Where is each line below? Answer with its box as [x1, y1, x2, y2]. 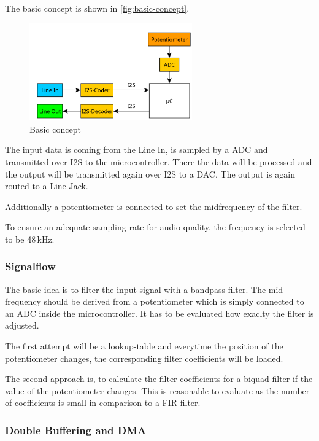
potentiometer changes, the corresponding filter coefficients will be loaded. [5, 351, 283, 364]
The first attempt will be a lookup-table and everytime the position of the [5, 340, 283, 353]
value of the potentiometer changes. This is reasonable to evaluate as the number [5, 384, 310, 397]
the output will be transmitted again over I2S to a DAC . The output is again [5, 167, 295, 180]
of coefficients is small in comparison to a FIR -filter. [5, 396, 201, 409]
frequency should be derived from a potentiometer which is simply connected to [5, 295, 304, 308]
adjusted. [5, 319, 39, 332]
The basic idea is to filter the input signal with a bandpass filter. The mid [5, 283, 283, 295]
